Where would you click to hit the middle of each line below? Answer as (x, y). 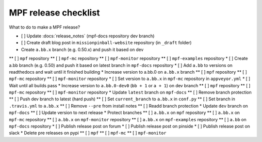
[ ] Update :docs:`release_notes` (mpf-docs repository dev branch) (88, 36)
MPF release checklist (54, 13)
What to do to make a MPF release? (44, 27)
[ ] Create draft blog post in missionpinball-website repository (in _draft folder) (106, 43)
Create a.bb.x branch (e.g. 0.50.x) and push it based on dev (82, 49)
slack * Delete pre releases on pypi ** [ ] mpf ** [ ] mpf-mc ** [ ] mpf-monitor (88, 133)
